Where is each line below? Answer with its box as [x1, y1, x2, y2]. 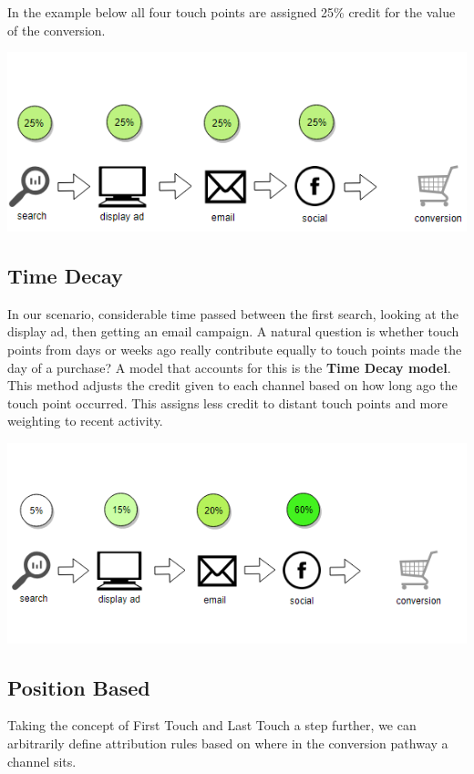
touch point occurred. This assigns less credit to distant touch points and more [7, 393, 448, 412]
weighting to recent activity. [7, 411, 163, 430]
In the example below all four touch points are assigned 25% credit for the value [7, 3, 456, 21]
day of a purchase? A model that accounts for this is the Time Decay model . [7, 357, 451, 377]
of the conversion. [7, 20, 106, 39]
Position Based [7, 673, 150, 701]
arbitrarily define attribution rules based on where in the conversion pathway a [7, 733, 448, 752]
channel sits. [7, 751, 77, 770]
